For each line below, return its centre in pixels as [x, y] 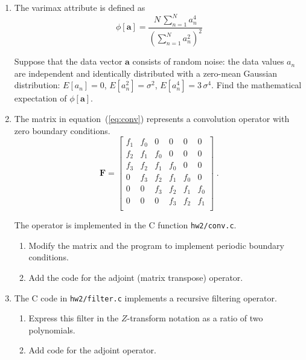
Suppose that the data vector [68, 61]
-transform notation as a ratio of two [195, 318]
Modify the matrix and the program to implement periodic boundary [156, 245]
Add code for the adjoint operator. [92, 350]
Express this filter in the [74, 318]
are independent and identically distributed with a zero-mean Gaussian [146, 73]
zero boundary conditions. [62, 130]
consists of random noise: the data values [208, 61]
